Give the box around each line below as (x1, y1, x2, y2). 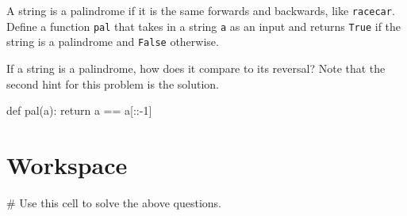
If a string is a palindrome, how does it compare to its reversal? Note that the (6, 59, 386, 76)
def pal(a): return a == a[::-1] (6, 102, 152, 119)
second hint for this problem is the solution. (6, 75, 219, 92)
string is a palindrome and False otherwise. (6, 33, 219, 50)
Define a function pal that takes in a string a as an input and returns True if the (6, 17, 401, 34)
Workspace (6, 148, 128, 180)
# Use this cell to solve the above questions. (6, 194, 221, 210)
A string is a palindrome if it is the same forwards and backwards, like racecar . (6, 2, 395, 18)
